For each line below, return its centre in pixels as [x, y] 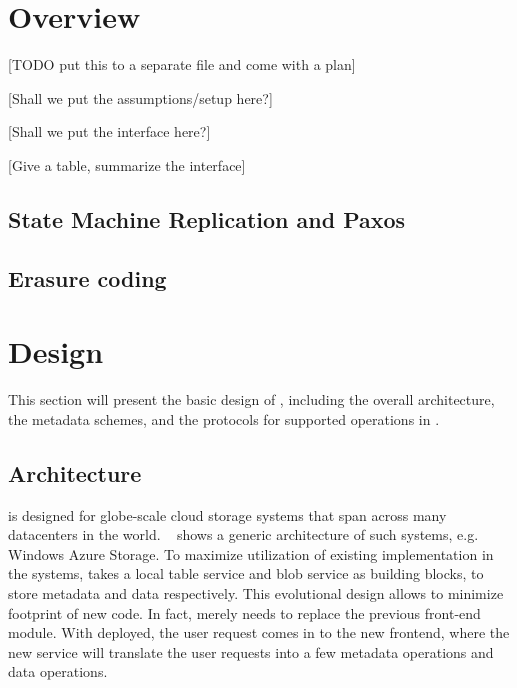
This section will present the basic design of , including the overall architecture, [251, 399]
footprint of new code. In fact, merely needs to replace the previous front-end [244, 612]
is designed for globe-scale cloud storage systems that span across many [227, 514]
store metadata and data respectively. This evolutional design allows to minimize [256, 592]
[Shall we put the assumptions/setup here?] [140, 97]
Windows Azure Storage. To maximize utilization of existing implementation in [251, 553]
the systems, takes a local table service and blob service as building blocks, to [246, 573]
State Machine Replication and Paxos [207, 218]
